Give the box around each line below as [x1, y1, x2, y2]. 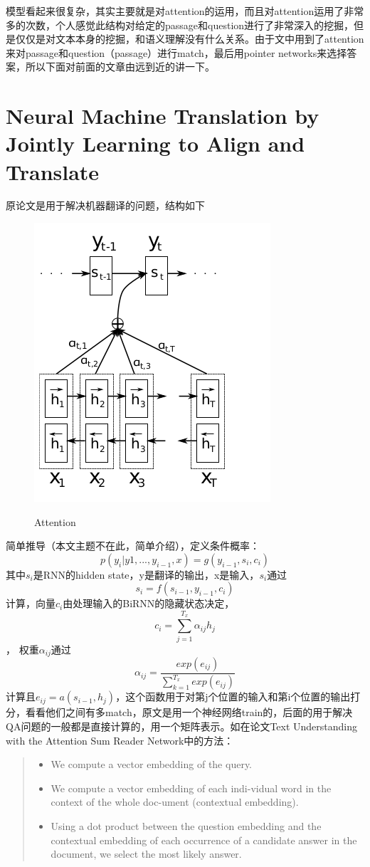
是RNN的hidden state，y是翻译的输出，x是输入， [33, 567, 260, 582]
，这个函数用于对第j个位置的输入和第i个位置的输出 [115, 689, 351, 704]
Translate [6, 157, 100, 186]
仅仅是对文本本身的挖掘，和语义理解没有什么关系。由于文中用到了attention [15, 31, 364, 46]
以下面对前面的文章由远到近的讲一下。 [35, 59, 215, 74]
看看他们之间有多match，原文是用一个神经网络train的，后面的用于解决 [25, 705, 353, 720]
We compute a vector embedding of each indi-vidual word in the [51, 780, 332, 795]
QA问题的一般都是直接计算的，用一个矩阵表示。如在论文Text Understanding [6, 718, 358, 733]
